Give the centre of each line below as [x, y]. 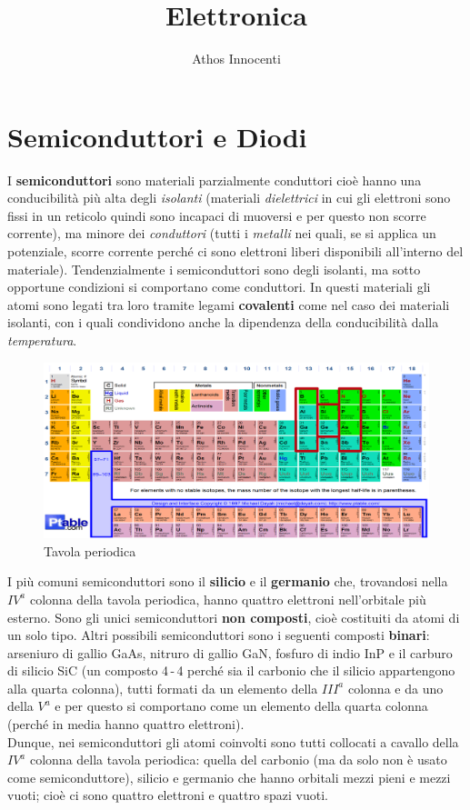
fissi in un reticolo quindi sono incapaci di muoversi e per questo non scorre [217, 215]
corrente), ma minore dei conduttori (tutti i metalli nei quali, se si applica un [222, 233]
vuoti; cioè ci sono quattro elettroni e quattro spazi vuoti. [168, 795]
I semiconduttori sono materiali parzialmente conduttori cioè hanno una [215, 180]
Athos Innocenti [236, 59]
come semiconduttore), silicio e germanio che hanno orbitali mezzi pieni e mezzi [229, 777]
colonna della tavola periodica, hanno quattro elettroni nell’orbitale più [228, 599]
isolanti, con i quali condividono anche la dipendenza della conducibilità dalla [223, 322]
